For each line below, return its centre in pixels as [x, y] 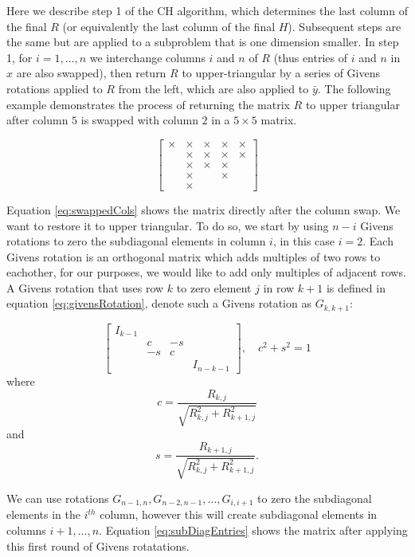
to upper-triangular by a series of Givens [281, 73]
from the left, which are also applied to [213, 88]
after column [37, 120]
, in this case [304, 241]
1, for [20, 57]
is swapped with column [139, 120]
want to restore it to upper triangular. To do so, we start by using [168, 225]
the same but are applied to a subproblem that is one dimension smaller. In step [203, 42]
